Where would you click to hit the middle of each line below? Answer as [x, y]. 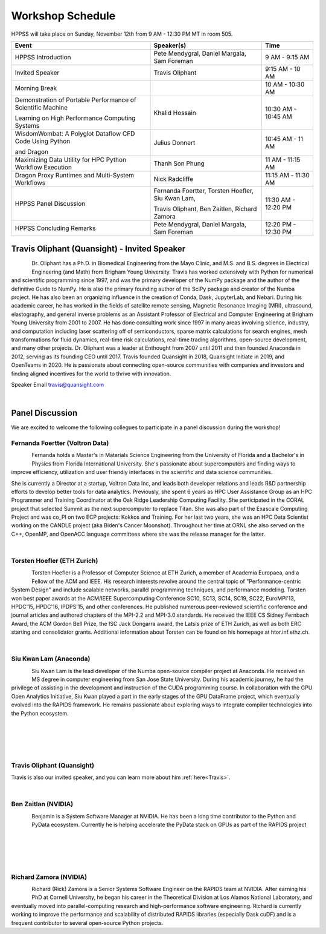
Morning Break [36, 88]
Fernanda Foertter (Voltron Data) [60, 443]
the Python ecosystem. [40, 713]
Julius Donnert [174, 142]
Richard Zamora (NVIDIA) [49, 876]
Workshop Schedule [63, 16]
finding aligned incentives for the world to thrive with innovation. [91, 373]
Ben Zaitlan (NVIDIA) [42, 804]
